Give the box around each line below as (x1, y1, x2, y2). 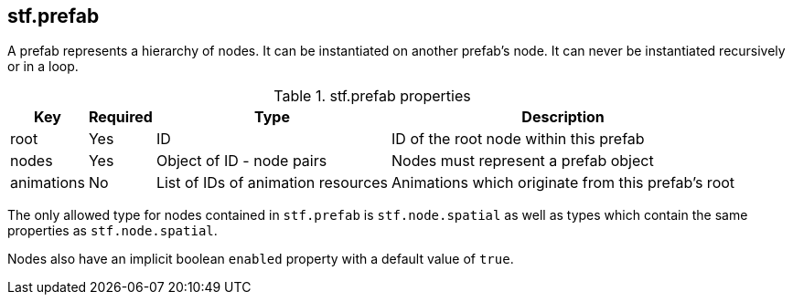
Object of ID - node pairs (155, 151, 327, 171)
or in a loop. (7, 58, 79, 75)
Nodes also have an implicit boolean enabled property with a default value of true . (7, 251, 514, 267)
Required (88, 108, 153, 127)
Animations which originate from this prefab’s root (391, 173, 735, 193)
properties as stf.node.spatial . (7, 223, 218, 239)
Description (521, 108, 605, 127)
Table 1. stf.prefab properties (273, 87, 471, 106)
